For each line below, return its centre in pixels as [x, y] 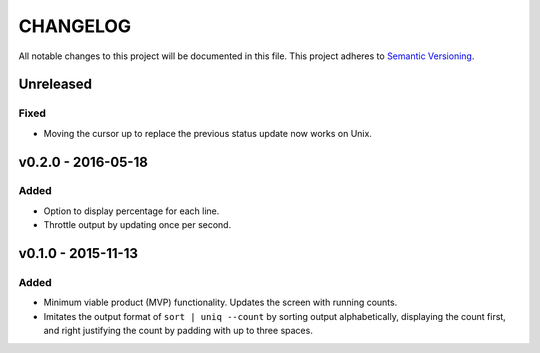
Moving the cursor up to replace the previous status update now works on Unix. [207, 133]
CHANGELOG [75, 26]
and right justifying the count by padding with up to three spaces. [178, 331]
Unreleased [55, 84]
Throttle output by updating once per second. [137, 225]
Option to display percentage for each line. [131, 211]
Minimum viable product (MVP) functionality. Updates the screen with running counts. [220, 302]
